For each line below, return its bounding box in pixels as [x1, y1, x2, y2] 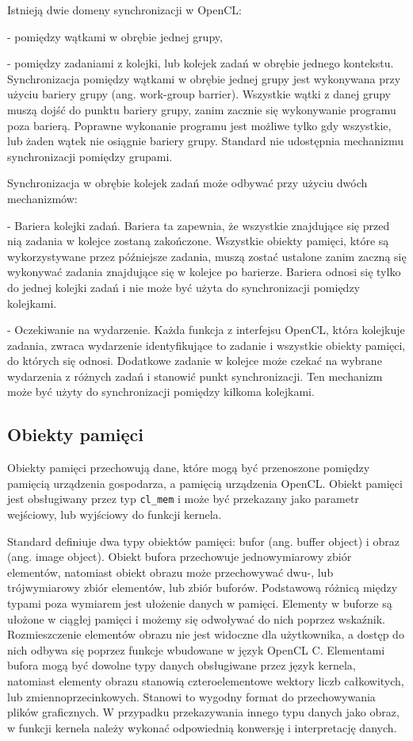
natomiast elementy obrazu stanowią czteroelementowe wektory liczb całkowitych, [7, 673, 404, 689]
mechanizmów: [7, 190, 78, 206]
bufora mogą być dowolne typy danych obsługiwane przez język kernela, [7, 657, 356, 674]
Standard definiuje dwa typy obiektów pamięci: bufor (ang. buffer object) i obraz [7, 532, 400, 549]
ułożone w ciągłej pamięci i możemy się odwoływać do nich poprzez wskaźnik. [7, 610, 386, 627]
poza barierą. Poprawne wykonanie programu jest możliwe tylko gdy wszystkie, [7, 117, 392, 133]
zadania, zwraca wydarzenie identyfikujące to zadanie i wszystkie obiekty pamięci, [7, 336, 406, 353]
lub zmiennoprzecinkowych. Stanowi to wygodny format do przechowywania [7, 688, 376, 705]
